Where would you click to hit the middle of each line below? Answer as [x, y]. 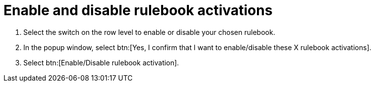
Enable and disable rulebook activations [138, 10]
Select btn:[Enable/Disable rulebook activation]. [101, 62]
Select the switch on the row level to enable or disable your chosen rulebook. [149, 32]
